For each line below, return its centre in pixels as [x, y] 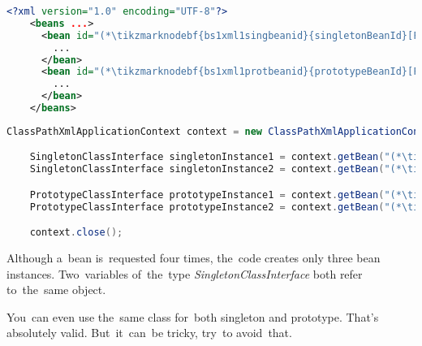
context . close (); [76, 233]
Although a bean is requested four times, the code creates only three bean [194, 258]
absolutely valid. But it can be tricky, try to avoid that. [149, 333]
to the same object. [56, 290]
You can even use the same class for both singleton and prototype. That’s [193, 316]
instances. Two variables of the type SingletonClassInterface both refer [185, 273]
